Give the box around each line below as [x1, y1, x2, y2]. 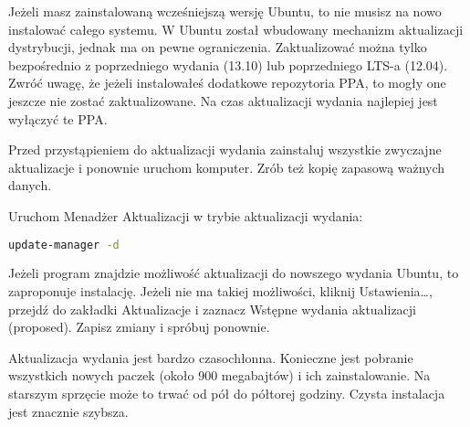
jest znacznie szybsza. [8, 401, 129, 421]
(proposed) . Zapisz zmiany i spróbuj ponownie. [8, 317, 270, 336]
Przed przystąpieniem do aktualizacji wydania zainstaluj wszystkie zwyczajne [8, 140, 442, 159]
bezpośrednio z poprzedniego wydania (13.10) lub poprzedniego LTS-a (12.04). [8, 55, 448, 74]
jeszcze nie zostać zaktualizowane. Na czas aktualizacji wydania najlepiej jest [8, 91, 438, 110]
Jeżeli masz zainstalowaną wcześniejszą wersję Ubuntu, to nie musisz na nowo [8, 2, 442, 20]
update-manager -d [8, 238, 120, 251]
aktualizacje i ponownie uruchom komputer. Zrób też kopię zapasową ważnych [8, 157, 445, 176]
